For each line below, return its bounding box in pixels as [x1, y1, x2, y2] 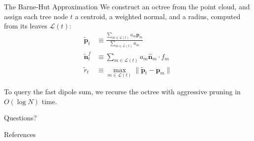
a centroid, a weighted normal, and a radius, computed [75, 11, 241, 21]
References [4, 129, 36, 139]
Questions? [4, 113, 37, 123]
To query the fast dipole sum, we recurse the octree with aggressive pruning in [4, 86, 241, 96]
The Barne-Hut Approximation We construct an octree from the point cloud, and [4, 1, 250, 11]
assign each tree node [4, 11, 68, 21]
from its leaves [4, 21, 48, 31]
